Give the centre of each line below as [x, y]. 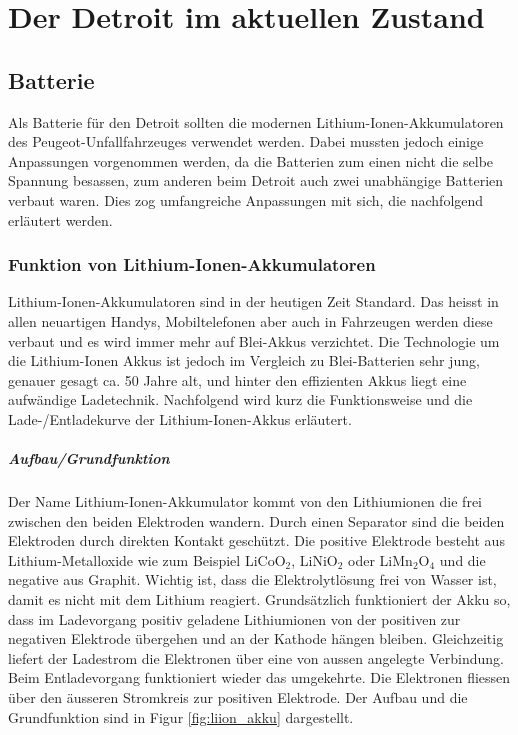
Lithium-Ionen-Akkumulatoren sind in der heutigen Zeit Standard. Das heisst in [253, 301]
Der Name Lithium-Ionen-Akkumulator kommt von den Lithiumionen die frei [245, 501]
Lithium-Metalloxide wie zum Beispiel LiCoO [147, 559]
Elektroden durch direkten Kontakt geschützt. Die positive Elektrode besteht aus [256, 540]
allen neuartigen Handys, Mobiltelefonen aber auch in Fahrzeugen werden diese [250, 320]
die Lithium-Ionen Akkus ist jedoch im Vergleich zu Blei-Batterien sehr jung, [244, 360]
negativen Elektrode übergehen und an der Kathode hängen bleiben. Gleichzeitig [256, 638]
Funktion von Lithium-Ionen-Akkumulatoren [192, 264]
